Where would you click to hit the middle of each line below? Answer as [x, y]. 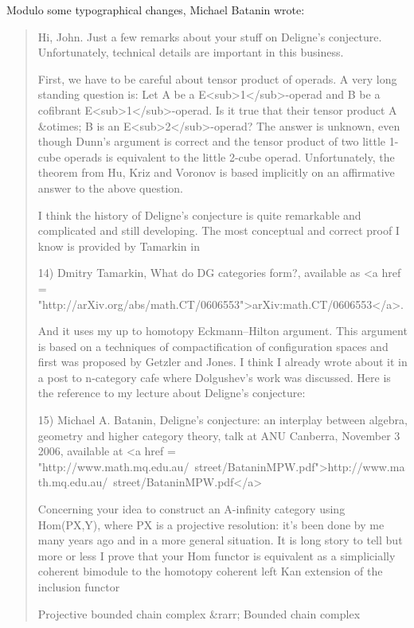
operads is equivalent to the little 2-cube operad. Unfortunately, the [229, 156]
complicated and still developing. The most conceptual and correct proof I [219, 230]
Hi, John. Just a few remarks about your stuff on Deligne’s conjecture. [210, 36]
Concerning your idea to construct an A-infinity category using [191, 509]
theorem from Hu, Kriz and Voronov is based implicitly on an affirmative [216, 172]
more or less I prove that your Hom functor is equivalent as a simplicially [217, 555]
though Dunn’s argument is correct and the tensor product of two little [211, 141]
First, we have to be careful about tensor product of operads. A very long [217, 78]
